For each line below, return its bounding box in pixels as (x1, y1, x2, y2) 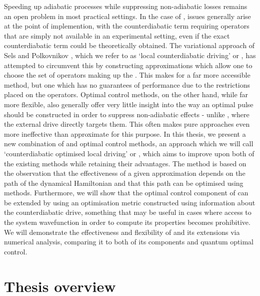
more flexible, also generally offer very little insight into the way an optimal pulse (4, 99, 253, 109)
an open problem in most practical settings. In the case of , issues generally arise (4, 11, 251, 21)
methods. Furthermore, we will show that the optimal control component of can (4, 187, 248, 198)
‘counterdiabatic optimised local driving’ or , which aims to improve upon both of (4, 148, 254, 158)
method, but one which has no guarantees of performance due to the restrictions (4, 79, 250, 90)
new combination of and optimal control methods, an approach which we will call (4, 138, 253, 149)
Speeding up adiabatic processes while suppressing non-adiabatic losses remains (4, 1, 247, 11)
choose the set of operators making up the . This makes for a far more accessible (4, 70, 250, 80)
